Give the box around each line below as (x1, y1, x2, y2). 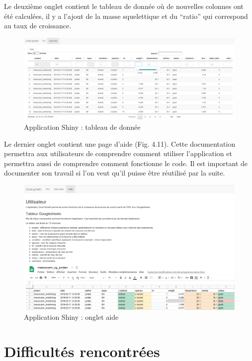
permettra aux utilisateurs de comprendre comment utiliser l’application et (4, 148, 232, 159)
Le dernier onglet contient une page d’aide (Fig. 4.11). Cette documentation (4, 138, 236, 149)
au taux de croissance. (4, 20, 72, 31)
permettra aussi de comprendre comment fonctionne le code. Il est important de (4, 158, 248, 168)
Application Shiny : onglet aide (24, 311, 119, 322)
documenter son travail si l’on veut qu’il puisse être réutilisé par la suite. (4, 168, 225, 178)
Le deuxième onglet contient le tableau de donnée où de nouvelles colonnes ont (4, 1, 244, 11)
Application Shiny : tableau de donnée (24, 122, 141, 132)
